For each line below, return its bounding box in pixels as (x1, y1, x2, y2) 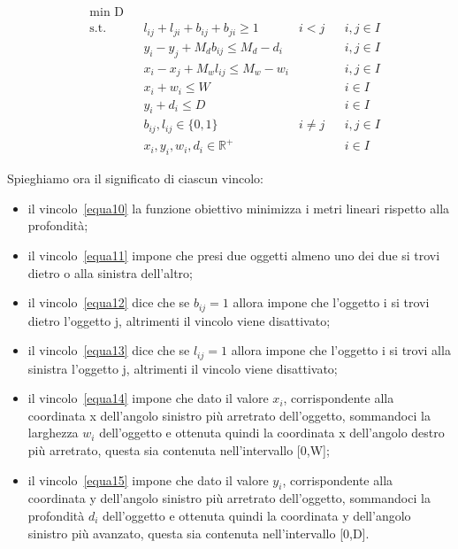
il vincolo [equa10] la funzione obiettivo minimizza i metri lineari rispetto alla (27, 198, 450, 217)
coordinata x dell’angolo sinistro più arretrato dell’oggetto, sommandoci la (27, 406, 431, 424)
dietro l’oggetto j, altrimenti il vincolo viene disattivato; (27, 311, 331, 329)
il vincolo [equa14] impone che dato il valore (27, 389, 269, 407)
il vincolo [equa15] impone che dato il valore (27, 470, 269, 489)
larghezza (27, 423, 79, 442)
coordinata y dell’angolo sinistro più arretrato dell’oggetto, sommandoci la (27, 489, 431, 507)
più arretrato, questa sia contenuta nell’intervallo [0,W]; (27, 441, 330, 460)
